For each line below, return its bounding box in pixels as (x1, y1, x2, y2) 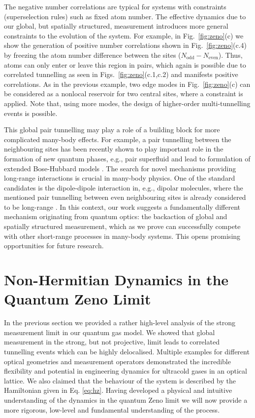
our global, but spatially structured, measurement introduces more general (4, 21, 228, 31)
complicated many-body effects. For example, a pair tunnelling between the (4, 134, 231, 144)
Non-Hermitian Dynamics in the (4, 269, 229, 290)
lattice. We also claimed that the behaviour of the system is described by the (4, 375, 236, 385)
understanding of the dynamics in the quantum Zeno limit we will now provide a (4, 394, 248, 405)
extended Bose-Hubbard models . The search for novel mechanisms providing (4, 163, 236, 173)
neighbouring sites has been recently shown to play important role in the (4, 144, 223, 154)
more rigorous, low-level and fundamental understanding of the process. (4, 404, 220, 415)
